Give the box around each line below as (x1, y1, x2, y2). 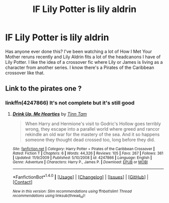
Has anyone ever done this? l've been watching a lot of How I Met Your (5, 48, 152, 54)
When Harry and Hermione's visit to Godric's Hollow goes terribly (25, 121, 161, 127)
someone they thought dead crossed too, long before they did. (25, 137, 155, 143)
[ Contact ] (12, 179, 33, 185)
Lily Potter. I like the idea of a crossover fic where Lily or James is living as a (5, 59, 163, 65)
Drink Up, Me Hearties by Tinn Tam (12, 111, 87, 117)
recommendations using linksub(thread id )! (12, 193, 86, 199)
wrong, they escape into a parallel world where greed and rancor (25, 126, 160, 132)
